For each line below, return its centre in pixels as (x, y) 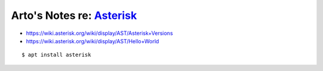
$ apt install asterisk (57, 55)
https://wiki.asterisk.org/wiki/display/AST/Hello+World (93, 41)
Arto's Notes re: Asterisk (74, 15)
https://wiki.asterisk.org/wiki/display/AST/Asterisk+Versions (100, 33)
